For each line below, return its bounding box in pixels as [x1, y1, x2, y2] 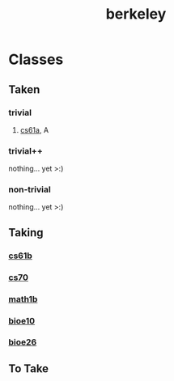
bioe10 [8, 315, 36, 326]
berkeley [105, 5, 167, 23]
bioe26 [8, 337, 37, 348]
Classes [8, 50, 64, 69]
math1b [8, 293, 38, 304]
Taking [8, 226, 44, 239]
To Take [8, 362, 49, 375]
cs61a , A [19, 125, 49, 134]
